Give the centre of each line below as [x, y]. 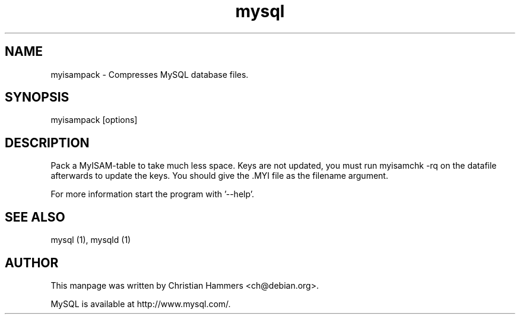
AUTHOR [32, 263]
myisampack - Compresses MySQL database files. [150, 74]
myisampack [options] [94, 120]
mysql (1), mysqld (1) [91, 240]
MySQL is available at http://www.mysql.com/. [141, 304]
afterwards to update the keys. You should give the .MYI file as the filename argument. [219, 176]
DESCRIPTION [47, 143]
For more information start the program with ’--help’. [152, 194]
